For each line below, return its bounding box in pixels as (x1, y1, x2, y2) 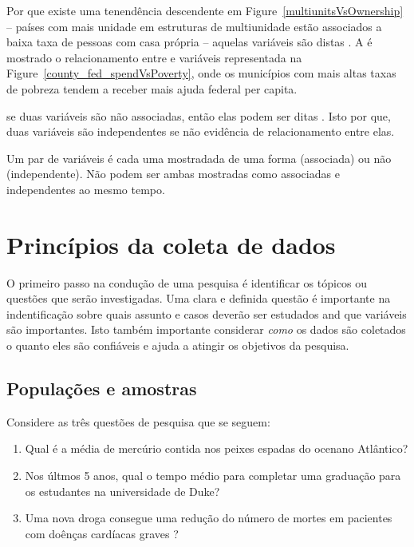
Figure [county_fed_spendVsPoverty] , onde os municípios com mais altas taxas (6, 65, 396, 81)
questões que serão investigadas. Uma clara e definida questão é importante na (6, 290, 391, 307)
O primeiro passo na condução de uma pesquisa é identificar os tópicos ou (6, 274, 368, 291)
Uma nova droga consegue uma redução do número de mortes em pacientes (25, 509, 392, 526)
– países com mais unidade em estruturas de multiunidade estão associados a (6, 18, 382, 34)
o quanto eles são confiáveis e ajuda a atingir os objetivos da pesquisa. (6, 337, 349, 354)
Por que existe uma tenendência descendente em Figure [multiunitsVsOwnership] (6, 2, 404, 18)
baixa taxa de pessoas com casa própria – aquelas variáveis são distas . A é (6, 34, 373, 50)
